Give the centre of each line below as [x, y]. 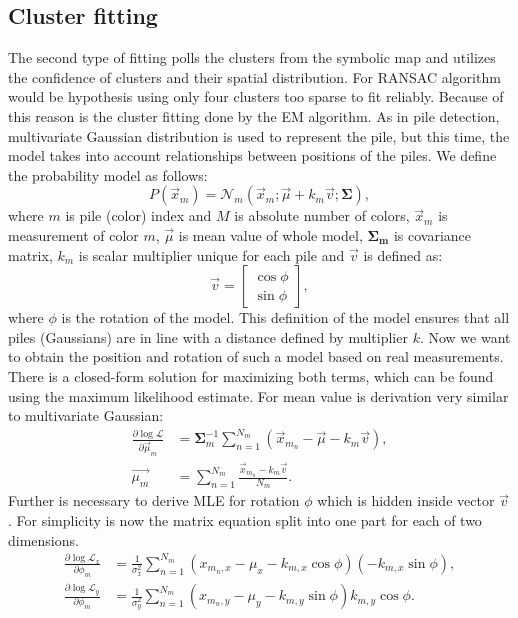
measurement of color [73, 234]
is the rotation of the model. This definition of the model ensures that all [285, 317]
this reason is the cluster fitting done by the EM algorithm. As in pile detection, [254, 115]
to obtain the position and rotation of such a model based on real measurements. [256, 356]
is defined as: [403, 254]
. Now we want [465, 336]
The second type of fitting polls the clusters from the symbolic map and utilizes [252, 57]
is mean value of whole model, [270, 234]
